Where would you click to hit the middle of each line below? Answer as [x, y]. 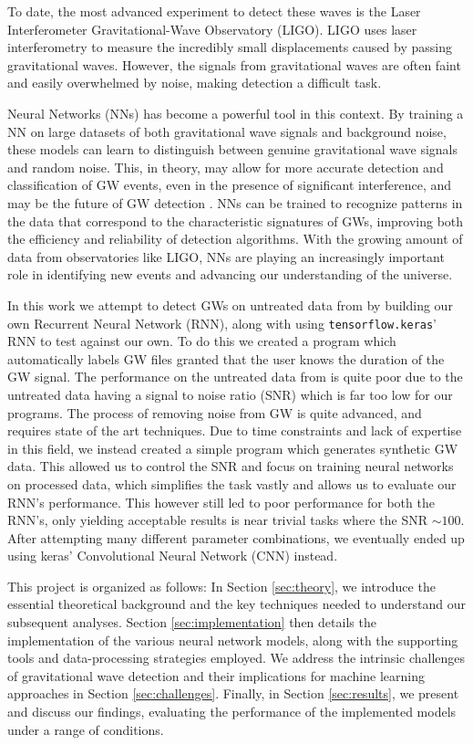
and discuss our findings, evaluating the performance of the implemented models [232, 712]
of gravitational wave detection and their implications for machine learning [216, 675]
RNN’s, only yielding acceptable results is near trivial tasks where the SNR [218, 520]
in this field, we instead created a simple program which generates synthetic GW [233, 448]
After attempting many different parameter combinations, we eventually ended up [236, 537]
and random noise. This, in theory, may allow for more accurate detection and [226, 167]
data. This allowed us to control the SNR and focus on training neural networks [231, 466]
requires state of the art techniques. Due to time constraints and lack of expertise [235, 430]
